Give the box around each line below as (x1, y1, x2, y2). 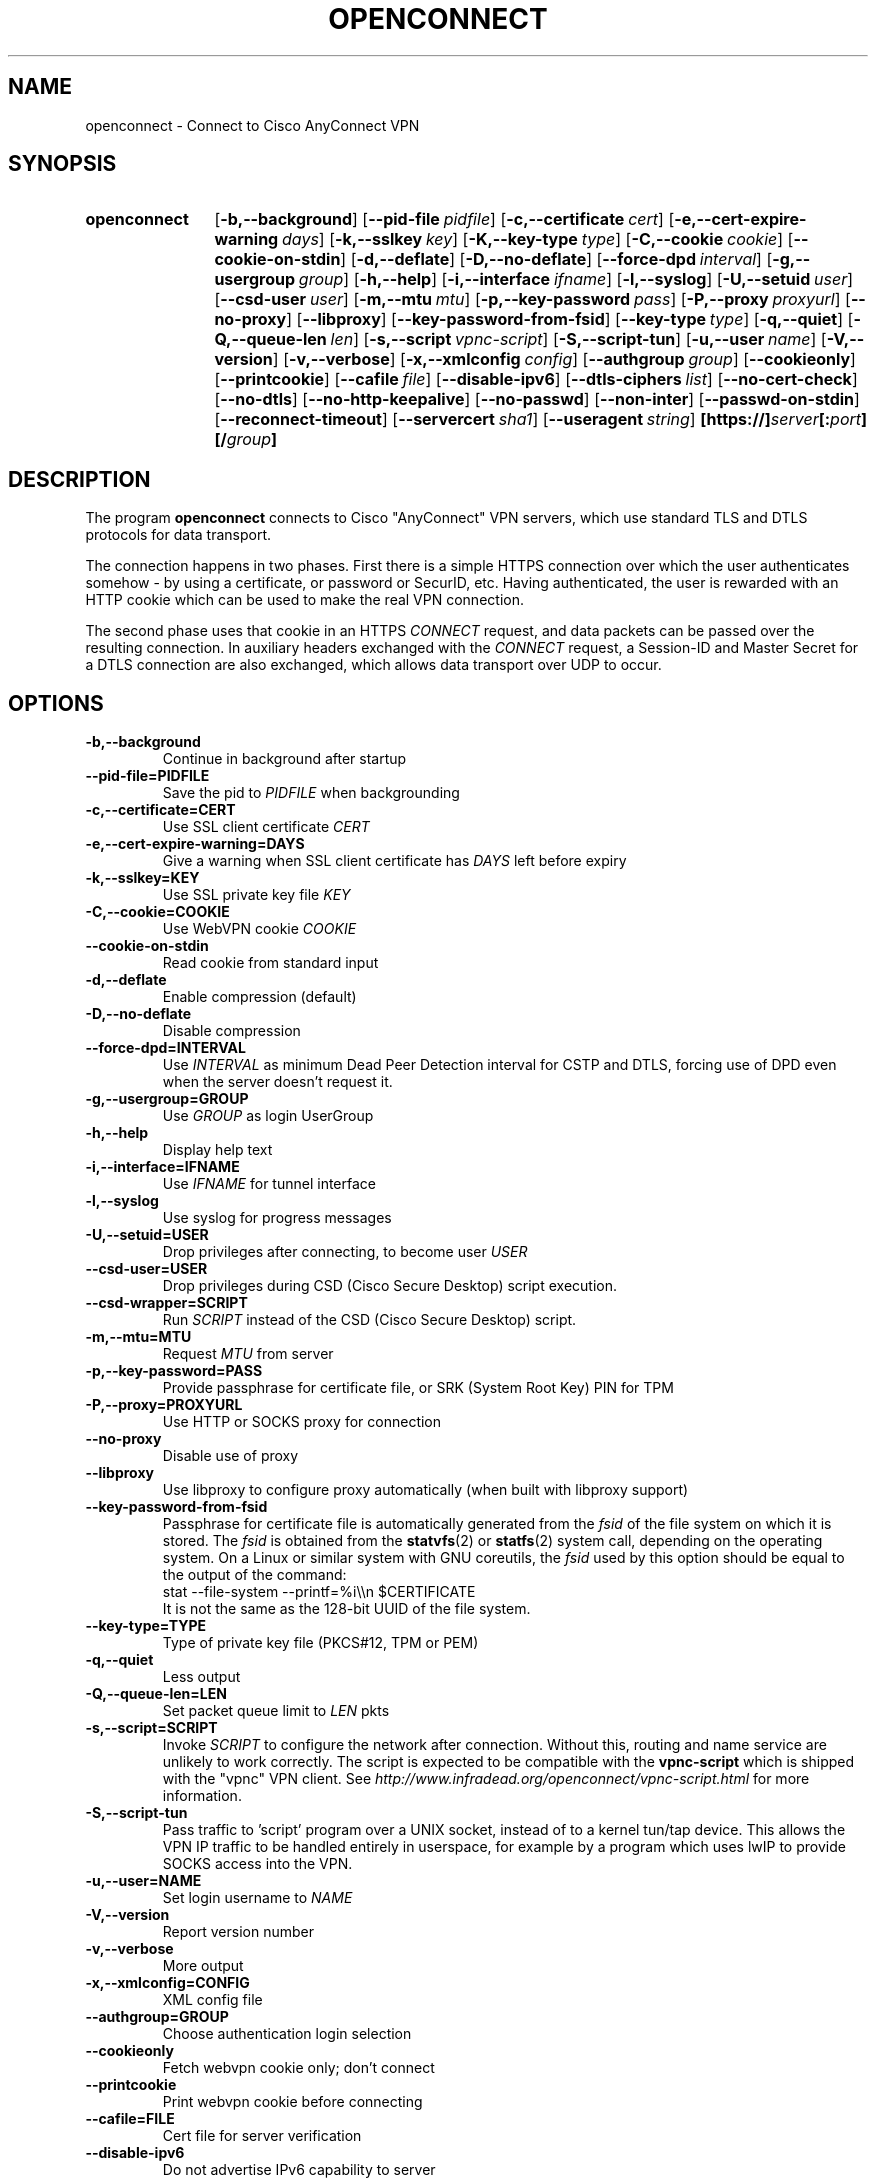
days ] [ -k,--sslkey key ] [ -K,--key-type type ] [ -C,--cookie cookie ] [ (282, 229, 794, 250)
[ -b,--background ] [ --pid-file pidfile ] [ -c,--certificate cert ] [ (214, 209, 675, 230)
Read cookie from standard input (162, 954, 379, 972)
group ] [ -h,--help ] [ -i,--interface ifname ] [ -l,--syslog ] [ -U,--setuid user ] (298, 269, 854, 290)
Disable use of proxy (162, 1447, 299, 1465)
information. (162, 1787, 242, 1805)
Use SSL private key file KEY (162, 886, 351, 904)
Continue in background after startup (162, 750, 407, 768)
